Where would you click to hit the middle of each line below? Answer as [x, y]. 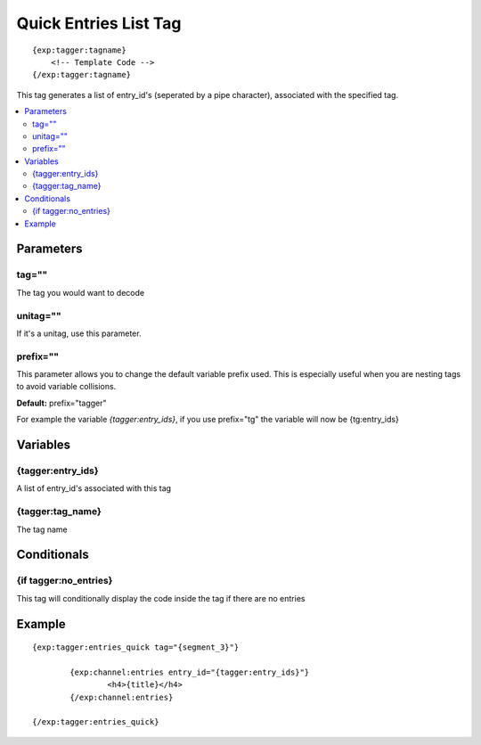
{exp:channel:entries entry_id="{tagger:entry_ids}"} [190, 672]
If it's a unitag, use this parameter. [79, 333]
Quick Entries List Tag [99, 23]
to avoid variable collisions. [66, 387]
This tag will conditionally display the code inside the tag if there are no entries [161, 598]
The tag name [42, 529]
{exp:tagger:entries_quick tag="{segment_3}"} [136, 647]
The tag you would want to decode [81, 292]
